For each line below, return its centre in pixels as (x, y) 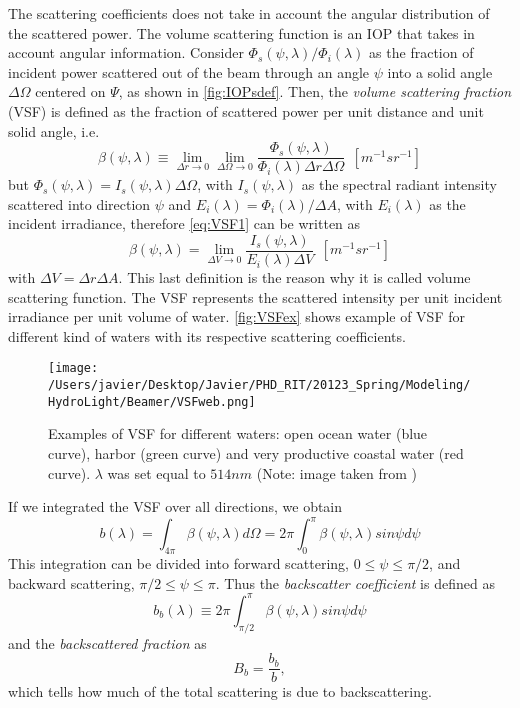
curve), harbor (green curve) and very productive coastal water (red (256, 453)
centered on (70, 91)
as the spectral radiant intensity (399, 184)
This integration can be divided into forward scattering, (179, 563)
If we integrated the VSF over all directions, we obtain (175, 506)
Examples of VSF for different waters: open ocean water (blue (238, 433)
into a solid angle (440, 71)
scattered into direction (79, 203)
